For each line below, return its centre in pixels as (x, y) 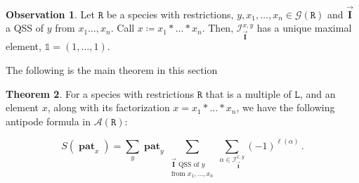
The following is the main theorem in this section (112, 69)
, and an (318, 93)
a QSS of (25, 28)
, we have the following (286, 107)
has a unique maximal (304, 28)
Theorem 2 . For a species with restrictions (100, 93)
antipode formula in (48, 121)
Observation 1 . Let (50, 14)
